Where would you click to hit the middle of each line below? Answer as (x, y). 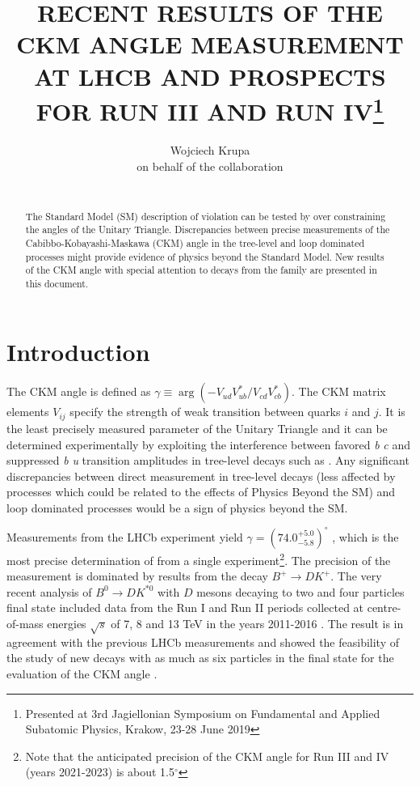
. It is (392, 412)
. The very (356, 576)
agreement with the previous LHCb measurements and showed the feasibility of (203, 642)
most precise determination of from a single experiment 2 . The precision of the (199, 559)
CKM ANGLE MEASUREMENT (210, 44)
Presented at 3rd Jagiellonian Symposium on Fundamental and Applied (203, 713)
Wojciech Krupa (210, 150)
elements (28, 412)
